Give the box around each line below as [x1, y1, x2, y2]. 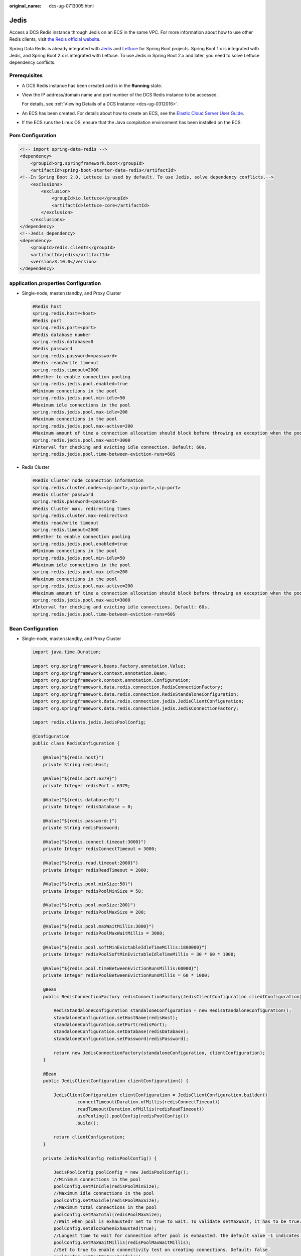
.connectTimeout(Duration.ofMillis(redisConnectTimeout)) [74, 1099, 221, 1105]
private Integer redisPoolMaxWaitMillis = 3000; [43, 930, 165, 936]
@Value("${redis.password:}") [43, 818, 117, 823]
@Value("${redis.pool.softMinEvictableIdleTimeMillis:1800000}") [43, 945, 207, 950]
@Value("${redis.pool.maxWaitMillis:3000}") [43, 923, 155, 929]
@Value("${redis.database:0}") [43, 797, 120, 802]
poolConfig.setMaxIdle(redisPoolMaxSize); [53, 1197, 160, 1203]
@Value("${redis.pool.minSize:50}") [43, 881, 133, 887]
